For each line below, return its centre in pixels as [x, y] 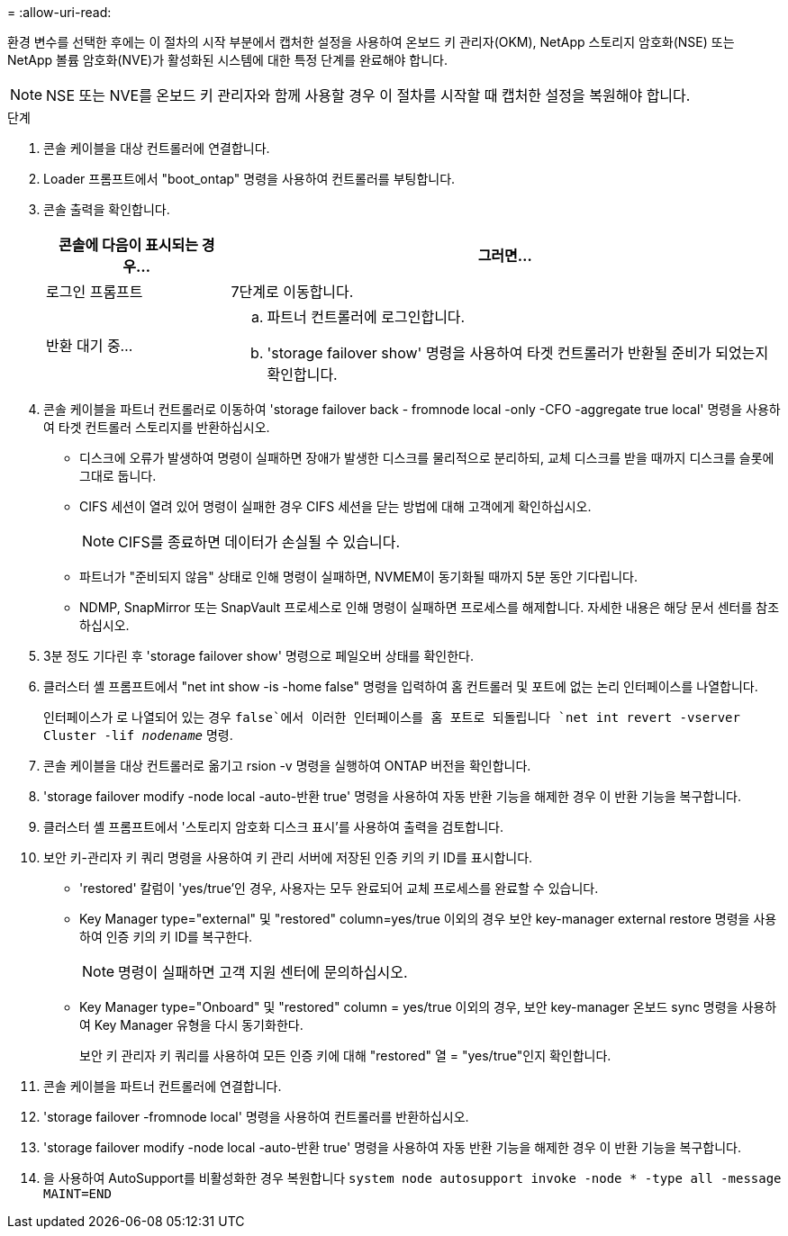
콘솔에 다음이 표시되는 [128, 245]
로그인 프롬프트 [95, 292]
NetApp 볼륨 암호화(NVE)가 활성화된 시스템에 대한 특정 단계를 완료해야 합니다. [228, 60]
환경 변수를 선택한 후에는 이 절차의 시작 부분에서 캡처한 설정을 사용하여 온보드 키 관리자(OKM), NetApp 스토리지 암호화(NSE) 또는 [371, 42]
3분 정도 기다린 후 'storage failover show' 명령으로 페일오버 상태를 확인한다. [258, 656]
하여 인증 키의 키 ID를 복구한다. [166, 937]
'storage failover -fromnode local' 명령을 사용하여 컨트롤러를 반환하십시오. [256, 1117]
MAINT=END [77, 1194]
